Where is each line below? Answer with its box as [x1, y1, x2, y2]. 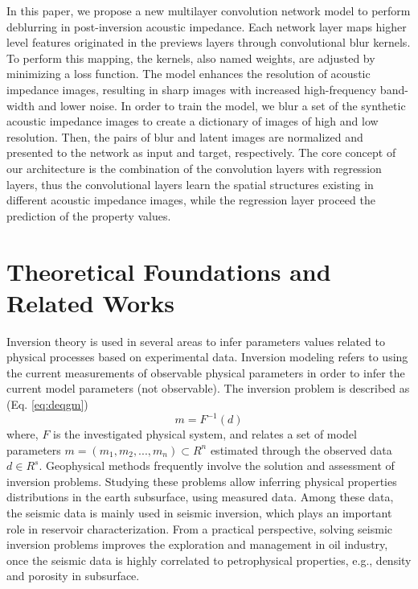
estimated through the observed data [210, 441, 392, 458]
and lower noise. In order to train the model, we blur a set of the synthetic [38, 97, 406, 113]
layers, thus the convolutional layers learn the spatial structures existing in [6, 175, 374, 192]
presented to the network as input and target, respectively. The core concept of [6, 144, 396, 161]
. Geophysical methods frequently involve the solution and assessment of [39, 457, 395, 474]
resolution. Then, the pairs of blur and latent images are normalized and [6, 128, 363, 145]
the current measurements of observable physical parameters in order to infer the [6, 364, 405, 381]
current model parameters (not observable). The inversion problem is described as [6, 380, 410, 397]
